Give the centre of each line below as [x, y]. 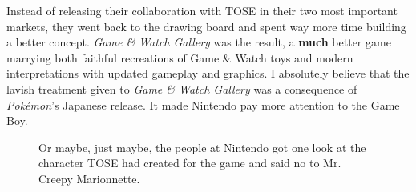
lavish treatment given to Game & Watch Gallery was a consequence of [182, 88]
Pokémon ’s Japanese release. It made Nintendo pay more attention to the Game [203, 104]
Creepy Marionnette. [89, 178]
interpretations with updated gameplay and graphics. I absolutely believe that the [208, 73]
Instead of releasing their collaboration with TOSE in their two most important [202, 10]
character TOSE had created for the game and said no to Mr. [190, 163]
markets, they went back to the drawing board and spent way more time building [206, 26]
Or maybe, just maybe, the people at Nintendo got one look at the [202, 147]
